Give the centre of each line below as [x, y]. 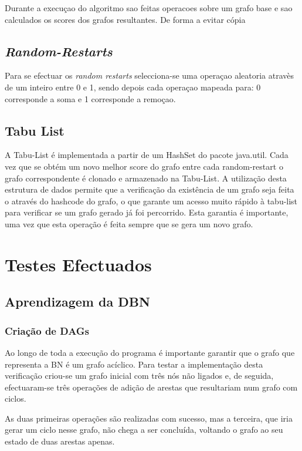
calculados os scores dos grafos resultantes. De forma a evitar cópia [125, 19]
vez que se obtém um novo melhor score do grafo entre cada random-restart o [144, 166]
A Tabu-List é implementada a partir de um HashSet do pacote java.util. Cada [147, 155]
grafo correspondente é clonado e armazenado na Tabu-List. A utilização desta [146, 178]
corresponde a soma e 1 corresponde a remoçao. [90, 98]
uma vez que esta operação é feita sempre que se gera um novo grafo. [129, 223]
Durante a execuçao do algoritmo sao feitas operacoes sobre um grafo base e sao [149, 8]
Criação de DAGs [47, 330]
